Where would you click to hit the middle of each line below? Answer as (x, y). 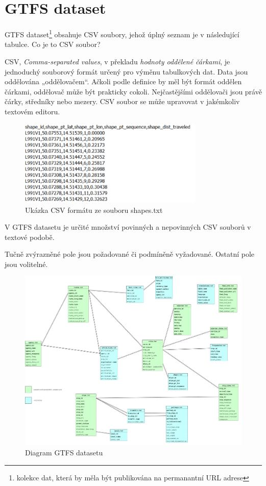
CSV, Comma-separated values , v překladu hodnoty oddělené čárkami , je (117, 61)
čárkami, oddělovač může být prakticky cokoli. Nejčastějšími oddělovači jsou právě (133, 91)
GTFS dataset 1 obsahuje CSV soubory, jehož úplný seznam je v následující (122, 33)
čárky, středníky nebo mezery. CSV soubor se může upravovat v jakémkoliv (122, 101)
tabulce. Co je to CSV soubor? (53, 44)
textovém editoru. (32, 111)
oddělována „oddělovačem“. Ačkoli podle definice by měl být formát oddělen (123, 81)
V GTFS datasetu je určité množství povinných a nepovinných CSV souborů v (128, 227)
